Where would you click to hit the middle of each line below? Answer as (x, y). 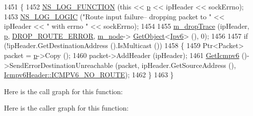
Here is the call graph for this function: (63, 91)
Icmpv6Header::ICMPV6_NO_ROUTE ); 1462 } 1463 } (89, 75)
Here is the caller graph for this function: (66, 108)
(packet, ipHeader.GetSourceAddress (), (176, 65)
